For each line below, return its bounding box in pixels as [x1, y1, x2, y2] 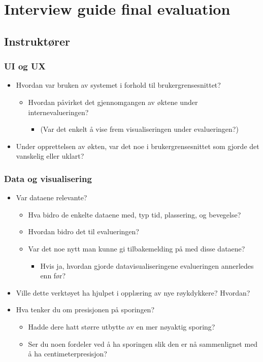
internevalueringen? [28, 106, 89, 117]
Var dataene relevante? [16, 192, 87, 203]
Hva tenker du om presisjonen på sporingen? [16, 304, 154, 315]
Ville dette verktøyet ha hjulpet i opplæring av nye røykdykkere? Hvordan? [16, 287, 250, 298]
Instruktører [4, 33, 71, 49]
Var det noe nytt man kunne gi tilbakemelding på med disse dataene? [28, 243, 245, 254]
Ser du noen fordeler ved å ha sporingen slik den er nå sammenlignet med [28, 338, 258, 349]
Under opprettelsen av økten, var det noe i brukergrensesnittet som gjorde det [16, 140, 259, 151]
